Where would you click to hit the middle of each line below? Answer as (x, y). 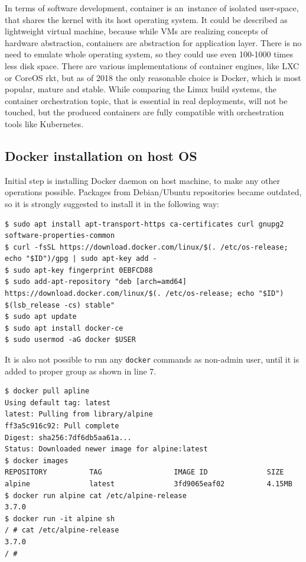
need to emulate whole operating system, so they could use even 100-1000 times (149, 54)
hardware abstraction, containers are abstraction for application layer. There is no (153, 42)
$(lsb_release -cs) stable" (60, 305)
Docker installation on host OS (101, 155)
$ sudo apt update (41, 317)
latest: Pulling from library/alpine (79, 414)
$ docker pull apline (47, 391)
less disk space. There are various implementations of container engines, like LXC (152, 65)
